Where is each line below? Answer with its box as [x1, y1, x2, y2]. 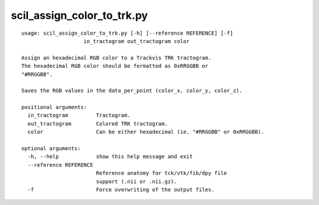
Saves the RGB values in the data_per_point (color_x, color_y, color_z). [21, 87, 243, 94]
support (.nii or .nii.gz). [96, 178, 177, 185]
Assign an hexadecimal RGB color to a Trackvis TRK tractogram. [21, 54, 212, 61]
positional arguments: [21, 104, 87, 111]
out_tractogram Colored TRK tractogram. [27, 120, 168, 127]
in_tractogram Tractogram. [27, 112, 131, 119]
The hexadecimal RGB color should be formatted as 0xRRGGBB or [21, 62, 209, 70]
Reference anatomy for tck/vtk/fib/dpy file [96, 170, 227, 177]
